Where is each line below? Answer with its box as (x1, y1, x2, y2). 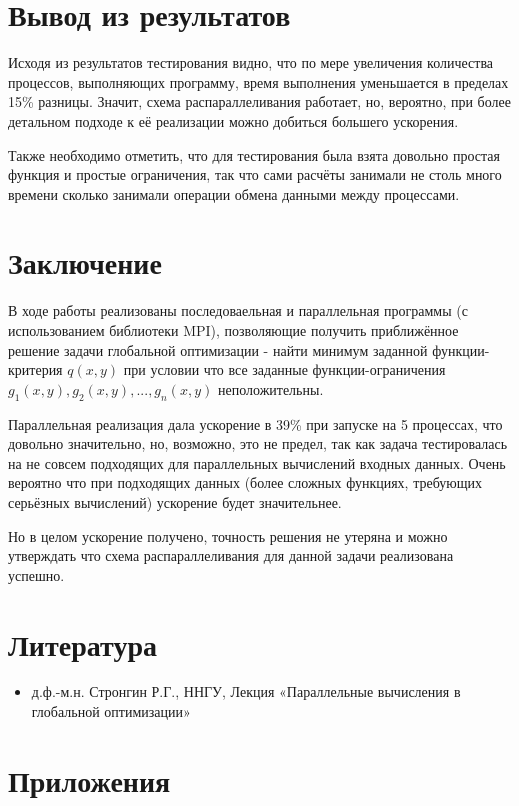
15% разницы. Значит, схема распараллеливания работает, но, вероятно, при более (8, 91, 511, 112)
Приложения (8, 759, 171, 800)
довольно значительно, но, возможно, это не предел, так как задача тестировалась (8, 433, 508, 454)
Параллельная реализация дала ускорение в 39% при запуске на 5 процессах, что (8, 413, 503, 434)
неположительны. (217, 378, 324, 399)
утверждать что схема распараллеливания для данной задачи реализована (8, 545, 454, 566)
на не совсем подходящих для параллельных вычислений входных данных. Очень (8, 452, 506, 473)
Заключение (8, 242, 162, 283)
